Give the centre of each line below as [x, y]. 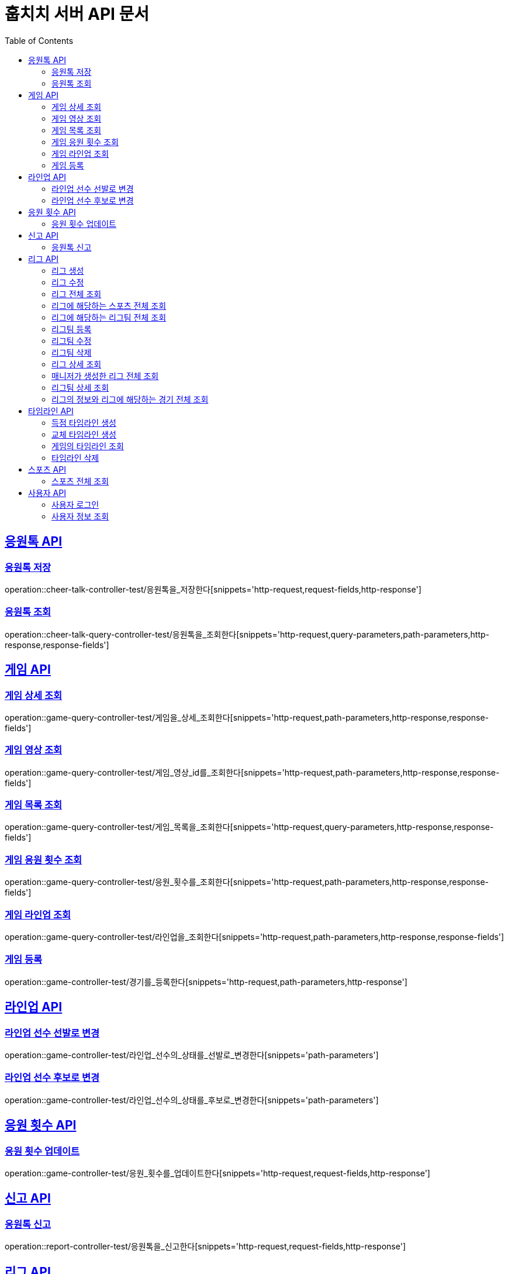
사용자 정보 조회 [80, 516]
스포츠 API [47, 469]
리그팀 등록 [72, 329]
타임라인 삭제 [75, 457]
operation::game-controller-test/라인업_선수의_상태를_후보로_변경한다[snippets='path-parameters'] [192, 1100]
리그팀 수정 [72, 340]
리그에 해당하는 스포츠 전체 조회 [109, 305]
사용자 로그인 [75, 504]
